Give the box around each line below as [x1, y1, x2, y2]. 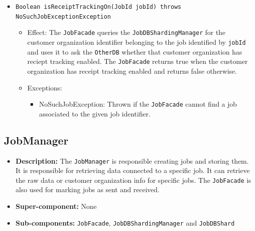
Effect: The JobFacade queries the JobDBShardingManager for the [27, 27, 225, 37]
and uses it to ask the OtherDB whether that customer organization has [27, 46, 242, 57]
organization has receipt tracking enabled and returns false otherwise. [27, 65, 237, 76]
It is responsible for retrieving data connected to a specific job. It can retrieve [15, 165, 250, 175]
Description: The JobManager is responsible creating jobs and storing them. [15, 155, 249, 166]
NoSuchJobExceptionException [15, 13, 111, 20]
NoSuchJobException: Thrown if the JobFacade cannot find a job [39, 99, 237, 109]
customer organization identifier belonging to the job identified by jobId [27, 36, 246, 47]
